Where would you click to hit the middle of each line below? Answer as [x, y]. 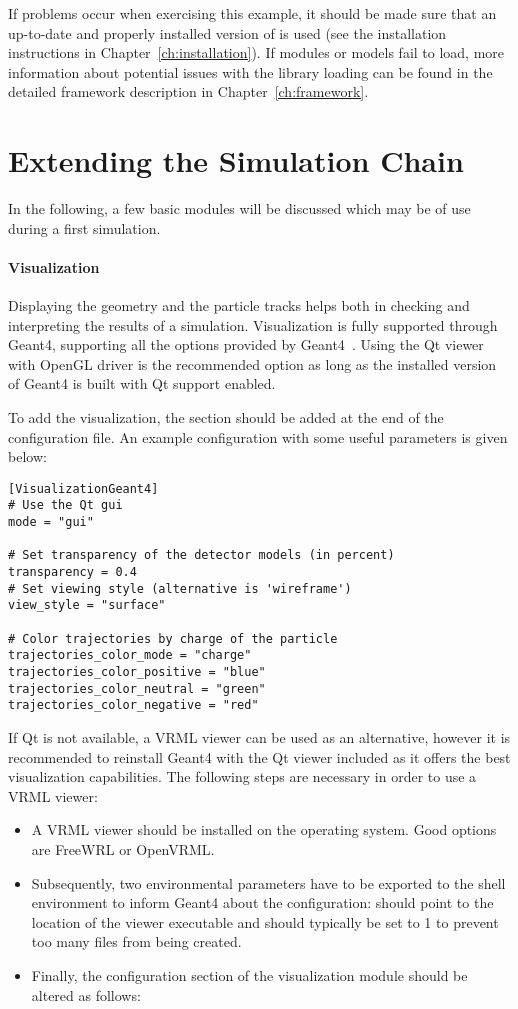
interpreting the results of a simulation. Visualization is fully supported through [253, 324]
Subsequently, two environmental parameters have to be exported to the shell [268, 882]
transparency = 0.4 [72, 572]
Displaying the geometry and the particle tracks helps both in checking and [239, 305]
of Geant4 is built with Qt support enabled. [142, 383]
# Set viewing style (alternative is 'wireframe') [180, 588]
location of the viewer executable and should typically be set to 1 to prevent [265, 921]
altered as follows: [86, 994]
